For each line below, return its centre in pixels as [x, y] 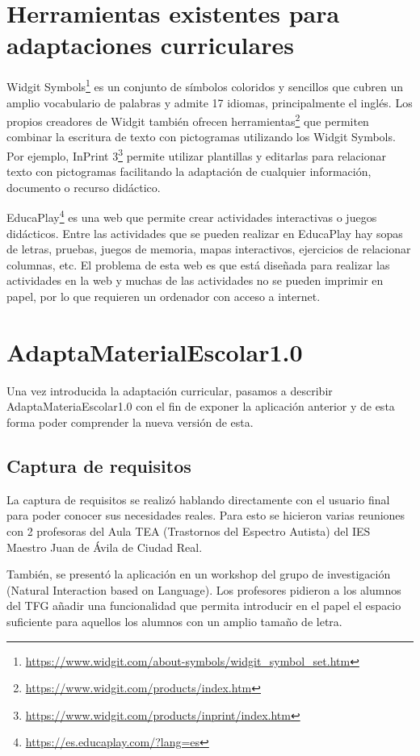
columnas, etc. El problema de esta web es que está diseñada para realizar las [198, 264]
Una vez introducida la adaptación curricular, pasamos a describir [170, 390]
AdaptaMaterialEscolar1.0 [155, 351]
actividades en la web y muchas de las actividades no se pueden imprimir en [195, 280]
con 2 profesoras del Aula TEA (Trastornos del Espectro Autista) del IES [189, 530]
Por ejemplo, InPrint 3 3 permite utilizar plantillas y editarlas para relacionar [196, 155]
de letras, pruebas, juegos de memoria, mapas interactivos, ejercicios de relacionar [209, 249]
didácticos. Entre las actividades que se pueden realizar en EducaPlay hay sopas [205, 233]
